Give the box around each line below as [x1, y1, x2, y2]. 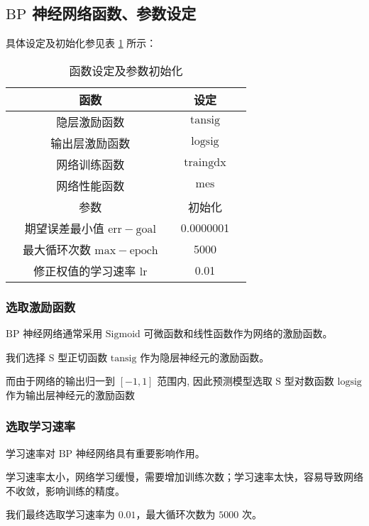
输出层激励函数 [50, 134, 131, 151]
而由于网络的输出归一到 [6, 373, 115, 388]
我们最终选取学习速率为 [6, 507, 115, 522]
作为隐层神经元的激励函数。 [140, 349, 270, 364]
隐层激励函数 [56, 113, 125, 130]
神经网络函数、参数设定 [32, 2, 197, 24]
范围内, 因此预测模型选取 [157, 373, 272, 388]
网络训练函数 [56, 155, 125, 172]
